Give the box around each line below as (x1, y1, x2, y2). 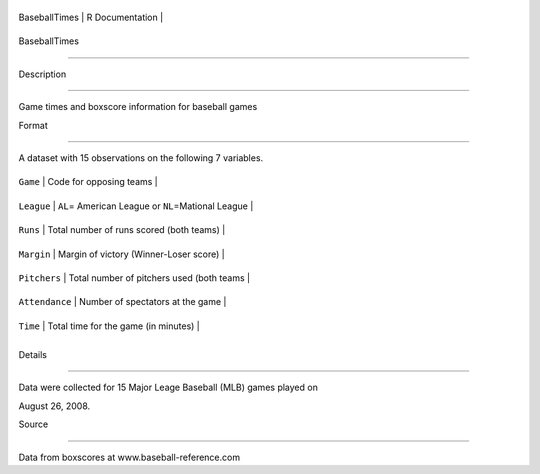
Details (18, 349, 47, 361)
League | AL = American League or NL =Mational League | (18, 200, 254, 212)
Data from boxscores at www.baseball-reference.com (18, 451, 240, 463)
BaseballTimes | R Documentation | (18, 11, 164, 23)
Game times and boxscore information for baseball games (18, 101, 258, 113)
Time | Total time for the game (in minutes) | (18, 320, 200, 332)
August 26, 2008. (18, 400, 91, 412)
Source (18, 418, 49, 430)
